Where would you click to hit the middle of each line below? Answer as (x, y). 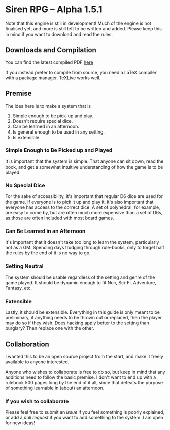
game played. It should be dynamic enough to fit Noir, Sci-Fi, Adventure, (81, 282)
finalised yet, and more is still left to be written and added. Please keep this (84, 28)
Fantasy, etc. (19, 288)
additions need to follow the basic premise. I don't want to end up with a (81, 377)
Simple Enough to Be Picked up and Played (59, 150)
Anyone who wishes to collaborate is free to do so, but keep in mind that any (85, 372)
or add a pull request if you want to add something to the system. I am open (84, 418)
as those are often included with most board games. (60, 218)
